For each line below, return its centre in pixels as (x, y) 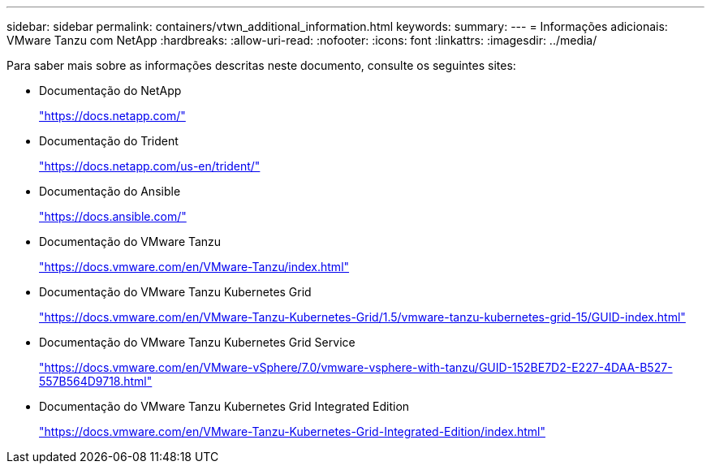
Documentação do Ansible (110, 191)
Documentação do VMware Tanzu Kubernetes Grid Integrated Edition (224, 406)
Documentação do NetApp (110, 91)
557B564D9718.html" (96, 381)
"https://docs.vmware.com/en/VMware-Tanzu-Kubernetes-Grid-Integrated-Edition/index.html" (292, 431)
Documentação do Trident (109, 141)
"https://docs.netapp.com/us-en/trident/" (150, 166)
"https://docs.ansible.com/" (113, 216)
